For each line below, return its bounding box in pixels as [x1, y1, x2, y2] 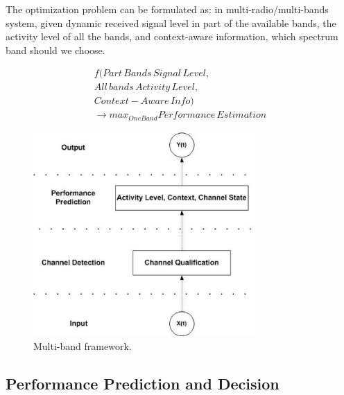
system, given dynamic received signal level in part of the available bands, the [6, 15, 336, 30]
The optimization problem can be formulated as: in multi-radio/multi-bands [6, 2, 329, 16]
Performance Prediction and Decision [6, 372, 279, 394]
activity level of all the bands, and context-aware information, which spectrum [6, 29, 338, 44]
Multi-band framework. [33, 338, 132, 353]
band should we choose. [6, 42, 105, 57]
